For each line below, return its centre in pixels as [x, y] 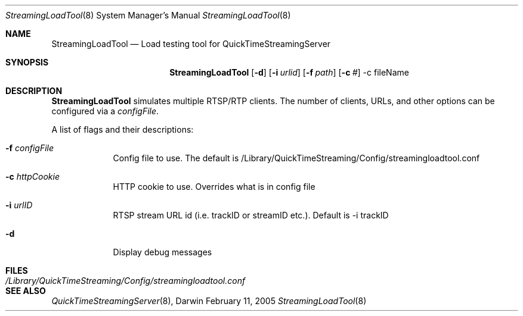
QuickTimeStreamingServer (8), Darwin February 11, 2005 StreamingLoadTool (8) [209, 301]
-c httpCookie [33, 176]
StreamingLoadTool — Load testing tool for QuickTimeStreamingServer [191, 44]
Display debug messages [163, 252]
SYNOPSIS [27, 62]
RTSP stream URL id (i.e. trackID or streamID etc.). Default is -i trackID [251, 215]
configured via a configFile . [105, 111]
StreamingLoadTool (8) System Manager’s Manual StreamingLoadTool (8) [148, 15]
